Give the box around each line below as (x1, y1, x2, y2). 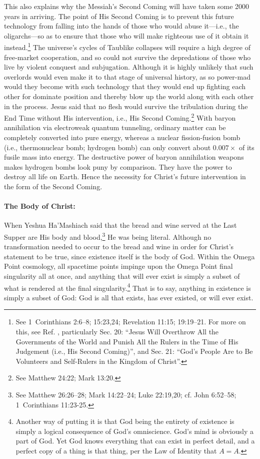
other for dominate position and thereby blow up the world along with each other (4, 91, 254, 101)
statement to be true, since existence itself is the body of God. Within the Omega (4, 251, 255, 261)
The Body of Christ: (4, 201, 75, 211)
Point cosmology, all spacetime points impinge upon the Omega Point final (4, 261, 233, 271)
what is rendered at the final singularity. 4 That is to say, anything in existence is (4, 281, 251, 293)
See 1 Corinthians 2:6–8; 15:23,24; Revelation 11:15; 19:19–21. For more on (15, 316, 246, 327)
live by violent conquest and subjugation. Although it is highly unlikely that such (4, 62, 253, 72)
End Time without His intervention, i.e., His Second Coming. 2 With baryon (4, 111, 236, 123)
